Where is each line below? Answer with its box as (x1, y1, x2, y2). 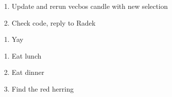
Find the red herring (11, 83, 74, 94)
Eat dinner (11, 67, 44, 77)
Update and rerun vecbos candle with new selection (11, 1, 168, 11)
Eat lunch (11, 50, 42, 61)
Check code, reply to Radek (11, 17, 96, 28)
